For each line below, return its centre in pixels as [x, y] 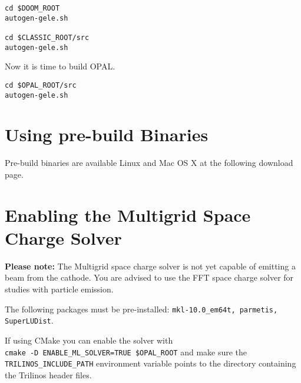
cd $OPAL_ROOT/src [41, 85]
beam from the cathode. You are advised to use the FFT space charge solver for [149, 277]
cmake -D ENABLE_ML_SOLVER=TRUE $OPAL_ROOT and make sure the [126, 352]
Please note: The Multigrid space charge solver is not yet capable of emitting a [150, 266]
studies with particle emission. [59, 289]
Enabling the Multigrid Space [128, 214]
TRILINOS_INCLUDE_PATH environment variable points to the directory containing [150, 363]
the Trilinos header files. [48, 374]
